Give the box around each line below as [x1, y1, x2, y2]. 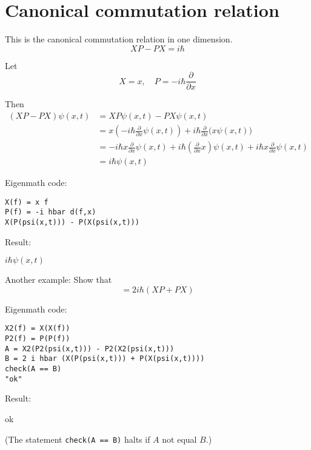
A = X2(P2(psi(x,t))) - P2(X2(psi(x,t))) [5, 344, 175, 353]
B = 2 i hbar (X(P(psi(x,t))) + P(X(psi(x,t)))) [5, 354, 205, 363]
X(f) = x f [5, 197, 48, 207]
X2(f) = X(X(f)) [5, 324, 70, 333]
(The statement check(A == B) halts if [5, 432, 150, 445]
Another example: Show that [5, 273, 112, 286]
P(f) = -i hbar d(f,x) [5, 208, 96, 217]
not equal [162, 432, 197, 445]
